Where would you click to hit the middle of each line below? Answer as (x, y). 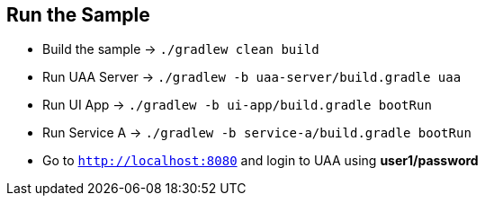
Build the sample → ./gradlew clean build (181, 49)
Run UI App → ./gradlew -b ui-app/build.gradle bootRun (237, 105)
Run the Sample (78, 15)
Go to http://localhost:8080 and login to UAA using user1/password (260, 161)
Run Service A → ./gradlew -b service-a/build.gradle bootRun (257, 133)
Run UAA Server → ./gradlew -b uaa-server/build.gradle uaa (252, 77)
